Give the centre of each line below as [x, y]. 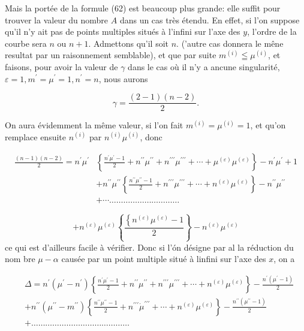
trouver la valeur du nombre [57, 19]
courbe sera [26, 43]
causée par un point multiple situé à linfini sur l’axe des [164, 259]
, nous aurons [123, 78]
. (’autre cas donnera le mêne [230, 43]
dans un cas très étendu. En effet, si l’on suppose [210, 19]
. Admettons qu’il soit [129, 43]
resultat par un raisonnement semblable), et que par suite [111, 55]
